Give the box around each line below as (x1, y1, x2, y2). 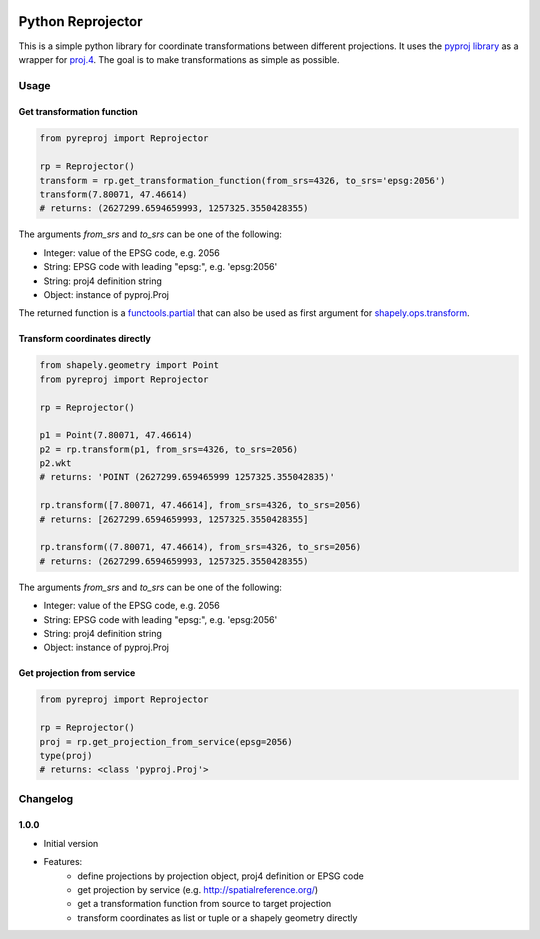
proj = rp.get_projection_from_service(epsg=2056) (39, 736, 294, 747)
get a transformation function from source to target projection (77, 898, 332, 910)
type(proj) (39, 750, 93, 761)
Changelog (18, 791, 74, 805)
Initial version (43, 837, 99, 849)
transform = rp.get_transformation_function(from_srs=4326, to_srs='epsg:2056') (39, 175, 446, 186)
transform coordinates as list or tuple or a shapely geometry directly (77, 911, 358, 924)
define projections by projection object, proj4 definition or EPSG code (77, 870, 364, 882)
